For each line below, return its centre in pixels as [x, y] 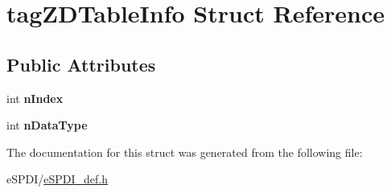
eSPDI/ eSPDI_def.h [58, 179]
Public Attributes [81, 64]
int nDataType [47, 125]
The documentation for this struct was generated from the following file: [185, 152]
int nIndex [35, 98]
